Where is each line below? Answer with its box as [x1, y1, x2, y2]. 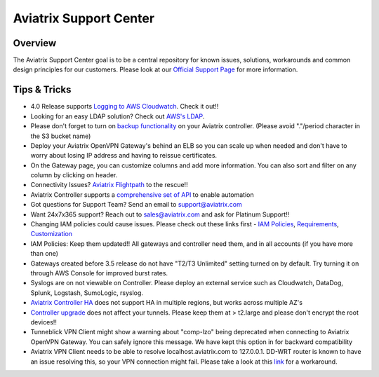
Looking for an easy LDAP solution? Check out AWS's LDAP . [30, 112, 205, 121]
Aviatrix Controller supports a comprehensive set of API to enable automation [30, 190, 254, 199]
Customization [30, 230, 73, 238]
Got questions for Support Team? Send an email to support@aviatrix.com [30, 200, 242, 209]
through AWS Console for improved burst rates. [30, 269, 168, 277]
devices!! [30, 317, 58, 326]
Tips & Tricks [13, 84, 72, 96]
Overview [13, 37, 57, 49]
